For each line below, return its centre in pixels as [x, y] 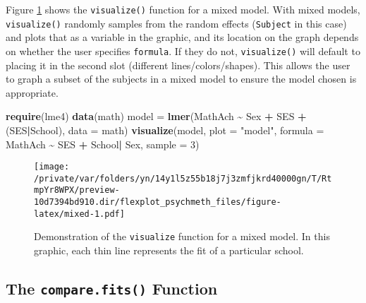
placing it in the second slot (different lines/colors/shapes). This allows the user [178, 65]
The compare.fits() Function [112, 289]
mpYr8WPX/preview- [77, 190]
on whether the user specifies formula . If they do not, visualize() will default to [183, 50]
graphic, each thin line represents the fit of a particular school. [169, 250]
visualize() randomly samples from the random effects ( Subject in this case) [176, 23]
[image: [52, 167]
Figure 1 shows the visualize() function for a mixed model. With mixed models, [183, 9]
